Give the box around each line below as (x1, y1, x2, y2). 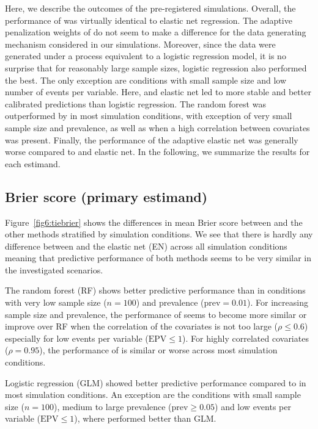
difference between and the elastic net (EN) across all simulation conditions (5, 239, 287, 252)
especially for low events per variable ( (5, 331, 149, 344)
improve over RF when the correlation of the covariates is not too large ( (5, 320, 278, 333)
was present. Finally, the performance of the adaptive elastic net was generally (5, 133, 298, 146)
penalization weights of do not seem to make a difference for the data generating (5, 26, 306, 38)
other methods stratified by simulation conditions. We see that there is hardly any (5, 228, 313, 240)
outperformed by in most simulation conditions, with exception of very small (5, 109, 292, 122)
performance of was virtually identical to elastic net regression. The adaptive (5, 13, 292, 26)
